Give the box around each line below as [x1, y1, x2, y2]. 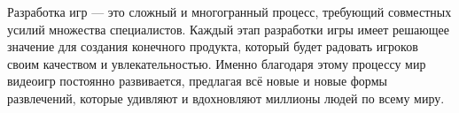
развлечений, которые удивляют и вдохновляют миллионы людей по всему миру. [7, 88, 445, 107]
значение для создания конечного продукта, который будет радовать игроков [7, 37, 418, 56]
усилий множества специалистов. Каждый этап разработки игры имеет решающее [7, 19, 449, 38]
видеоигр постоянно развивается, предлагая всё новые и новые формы [7, 72, 387, 90]
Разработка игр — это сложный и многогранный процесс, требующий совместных [7, 3, 452, 20]
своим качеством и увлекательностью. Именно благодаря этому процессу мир [7, 54, 426, 72]
